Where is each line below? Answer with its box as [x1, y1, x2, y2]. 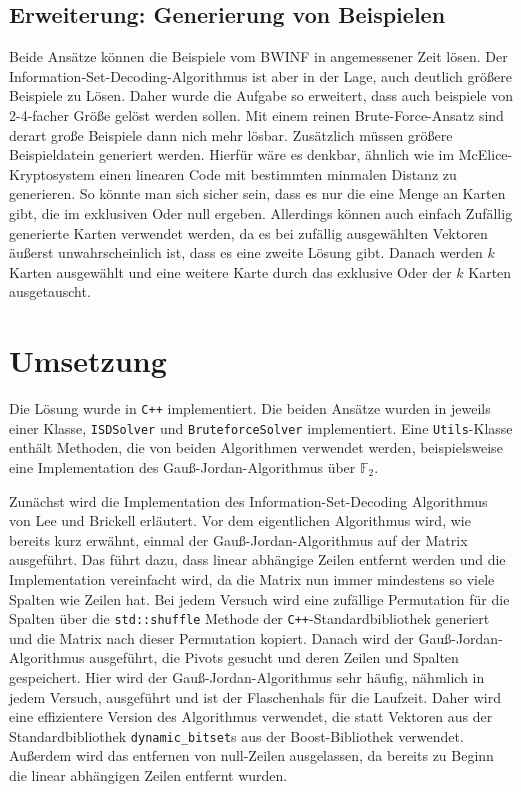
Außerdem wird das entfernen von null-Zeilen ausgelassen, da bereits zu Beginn [9, 745, 494, 766]
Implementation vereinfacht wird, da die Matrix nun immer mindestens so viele [9, 568, 495, 589]
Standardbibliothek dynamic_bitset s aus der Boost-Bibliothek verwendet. [9, 725, 464, 746]
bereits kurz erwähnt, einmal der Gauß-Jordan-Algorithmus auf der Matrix [9, 529, 468, 550]
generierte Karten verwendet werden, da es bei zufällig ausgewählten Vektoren [9, 222, 488, 243]
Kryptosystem [9, 163, 95, 184]
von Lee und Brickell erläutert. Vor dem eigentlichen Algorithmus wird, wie [9, 510, 471, 531]
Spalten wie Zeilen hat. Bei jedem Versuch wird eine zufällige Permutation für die [9, 588, 510, 609]
